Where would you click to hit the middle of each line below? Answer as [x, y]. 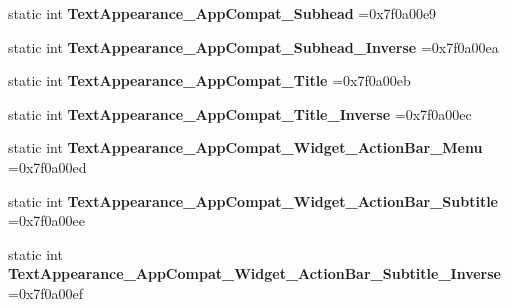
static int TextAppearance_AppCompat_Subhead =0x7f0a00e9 [222, 13]
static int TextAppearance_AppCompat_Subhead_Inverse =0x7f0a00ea [253, 46]
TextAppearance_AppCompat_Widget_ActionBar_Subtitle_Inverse [254, 273]
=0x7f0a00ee [46, 220]
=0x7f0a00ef [46, 292]
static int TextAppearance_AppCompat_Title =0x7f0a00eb [209, 80]
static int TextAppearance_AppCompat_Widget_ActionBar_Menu [245, 147]
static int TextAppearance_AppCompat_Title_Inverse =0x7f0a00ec [240, 113]
